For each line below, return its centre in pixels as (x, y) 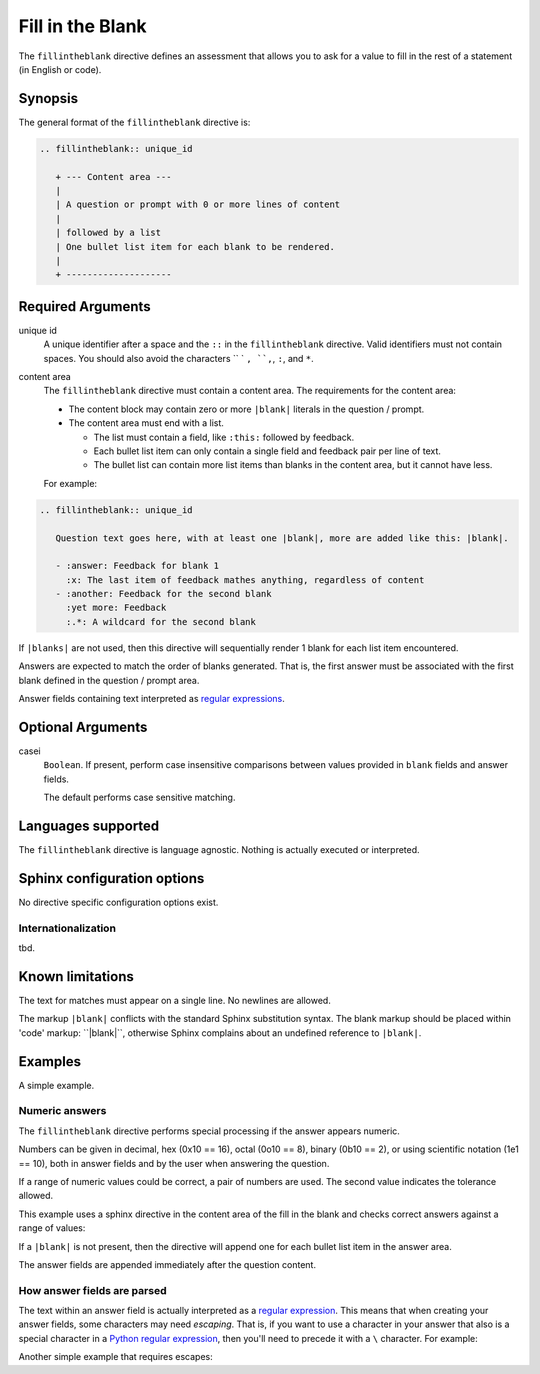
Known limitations (76, 976)
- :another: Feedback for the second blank (163, 594)
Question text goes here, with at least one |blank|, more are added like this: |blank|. (282, 538)
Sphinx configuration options (111, 878)
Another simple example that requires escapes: (116, 1357)
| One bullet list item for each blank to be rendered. (195, 246)
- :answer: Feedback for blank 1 (137, 566)
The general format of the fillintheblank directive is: (134, 122)
